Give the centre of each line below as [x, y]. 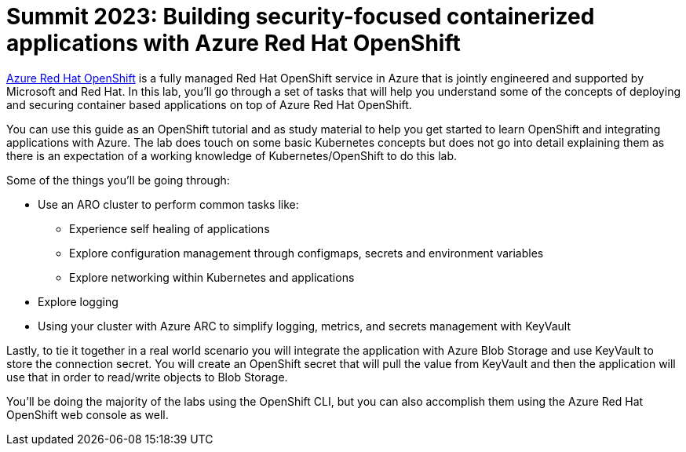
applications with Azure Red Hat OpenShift [234, 43]
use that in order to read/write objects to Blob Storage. [147, 377]
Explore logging [78, 301]
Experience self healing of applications [170, 228]
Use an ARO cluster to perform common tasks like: [168, 204]
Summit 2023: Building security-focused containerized [301, 16]
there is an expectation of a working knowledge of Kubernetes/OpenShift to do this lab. [232, 155]
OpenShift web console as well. [88, 414]
